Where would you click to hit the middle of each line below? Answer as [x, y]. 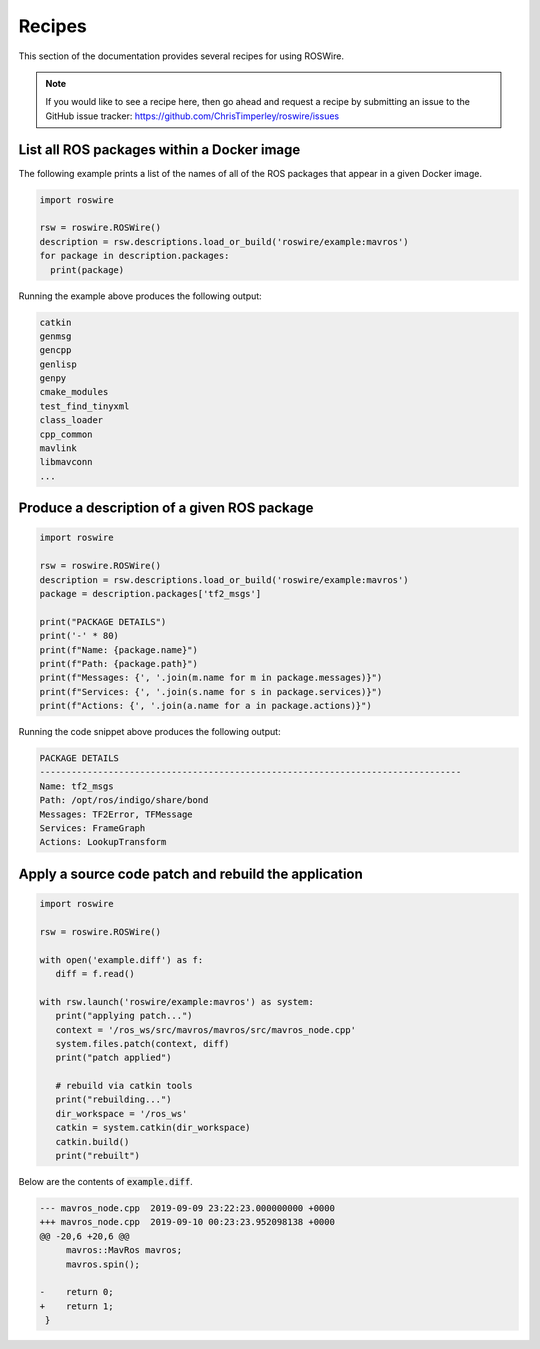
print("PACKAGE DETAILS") [103, 621]
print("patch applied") [113, 1058]
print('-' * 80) [79, 636]
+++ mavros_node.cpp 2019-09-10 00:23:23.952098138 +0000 [187, 1222]
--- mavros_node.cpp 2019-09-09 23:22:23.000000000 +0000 [187, 1208]
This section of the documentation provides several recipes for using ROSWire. [181, 56]
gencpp [55, 350]
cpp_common [66, 434]
